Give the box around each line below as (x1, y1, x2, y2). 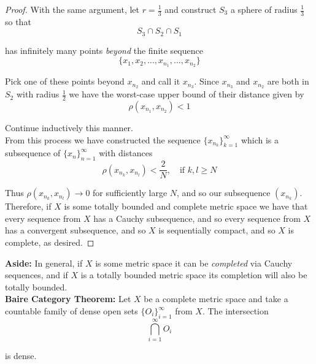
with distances (99, 146, 153, 159)
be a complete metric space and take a (144, 292, 288, 305)
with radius (16, 88, 60, 100)
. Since (194, 75, 219, 88)
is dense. (5, 349, 37, 362)
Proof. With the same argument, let (5, 3, 139, 15)
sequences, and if (5, 268, 68, 281)
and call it (141, 75, 180, 88)
